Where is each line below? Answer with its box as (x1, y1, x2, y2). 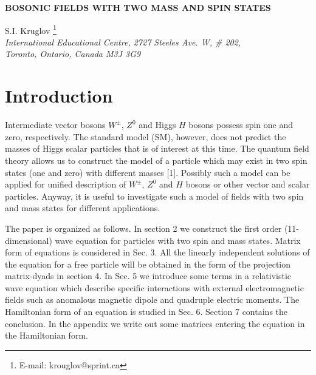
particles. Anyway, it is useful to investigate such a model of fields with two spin (5, 189, 304, 202)
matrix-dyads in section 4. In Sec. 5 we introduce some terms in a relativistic (5, 269, 292, 282)
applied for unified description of (5, 178, 126, 191)
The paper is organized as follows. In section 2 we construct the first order (5, 221, 282, 234)
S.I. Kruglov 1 (5, 22, 57, 36)
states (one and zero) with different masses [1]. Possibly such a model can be (5, 166, 290, 178)
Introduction (5, 83, 113, 108)
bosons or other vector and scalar (185, 178, 310, 191)
